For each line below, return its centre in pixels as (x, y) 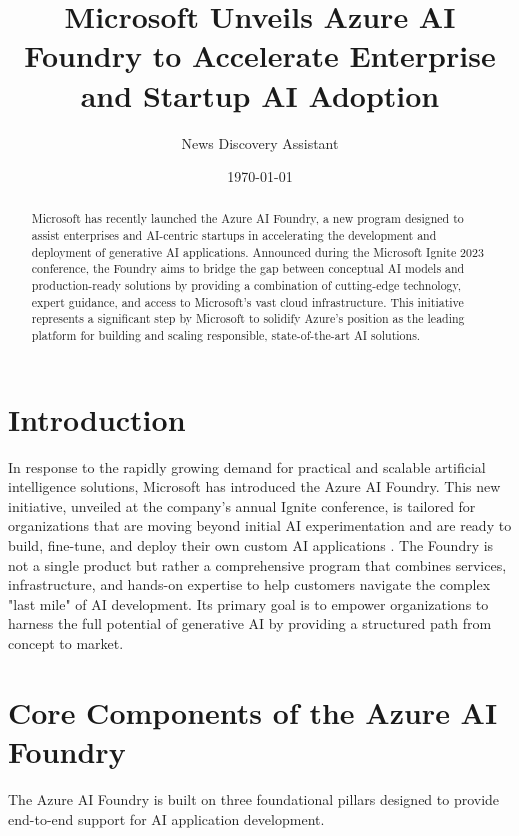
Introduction (97, 418)
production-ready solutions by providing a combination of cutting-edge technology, (246, 285)
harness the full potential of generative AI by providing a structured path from (250, 623)
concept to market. (66, 643)
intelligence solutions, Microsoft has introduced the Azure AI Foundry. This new (254, 486)
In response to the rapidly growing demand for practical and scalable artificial (247, 466)
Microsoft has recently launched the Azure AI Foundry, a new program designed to (247, 218)
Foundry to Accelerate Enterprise (260, 55)
